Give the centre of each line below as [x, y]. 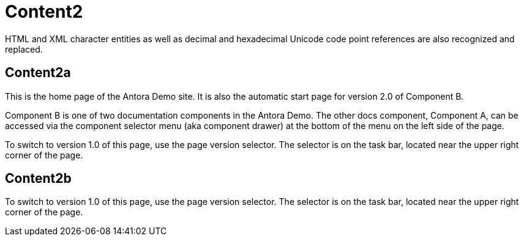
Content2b [38, 179]
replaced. [24, 49]
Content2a [38, 73]
